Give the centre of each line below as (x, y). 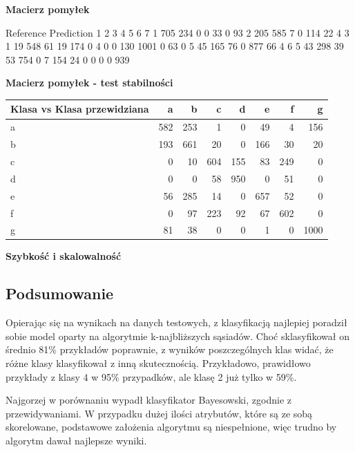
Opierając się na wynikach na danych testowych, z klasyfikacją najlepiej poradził (176, 322)
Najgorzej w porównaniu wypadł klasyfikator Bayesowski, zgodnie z (148, 400)
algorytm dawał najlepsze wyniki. (76, 441)
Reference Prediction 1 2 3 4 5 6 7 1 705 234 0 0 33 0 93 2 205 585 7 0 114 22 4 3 (177, 32)
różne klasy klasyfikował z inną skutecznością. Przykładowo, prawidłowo (158, 363)
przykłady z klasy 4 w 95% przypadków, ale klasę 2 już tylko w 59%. (151, 376)
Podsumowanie (60, 293)
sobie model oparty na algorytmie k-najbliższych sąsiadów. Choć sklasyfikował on (177, 336)
